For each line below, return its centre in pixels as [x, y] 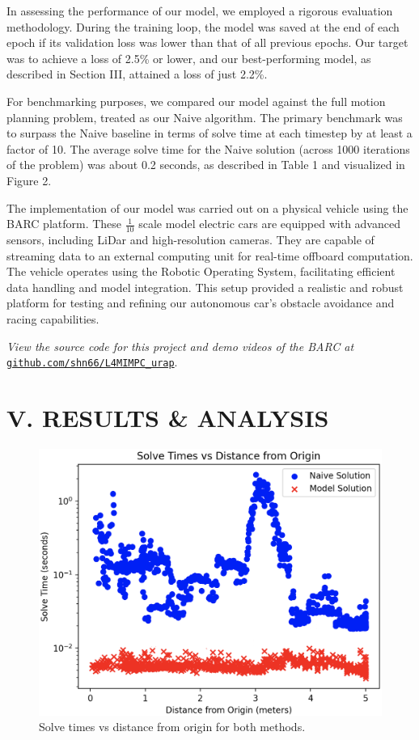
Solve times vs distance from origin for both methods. [172, 727]
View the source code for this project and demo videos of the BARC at [180, 346]
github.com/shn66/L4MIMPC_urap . [92, 362]
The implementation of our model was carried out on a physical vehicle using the [207, 207]
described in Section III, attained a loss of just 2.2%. [137, 74]
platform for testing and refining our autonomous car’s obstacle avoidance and [201, 303]
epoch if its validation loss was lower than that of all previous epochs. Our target [207, 42]
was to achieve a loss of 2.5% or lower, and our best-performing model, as [189, 58]
